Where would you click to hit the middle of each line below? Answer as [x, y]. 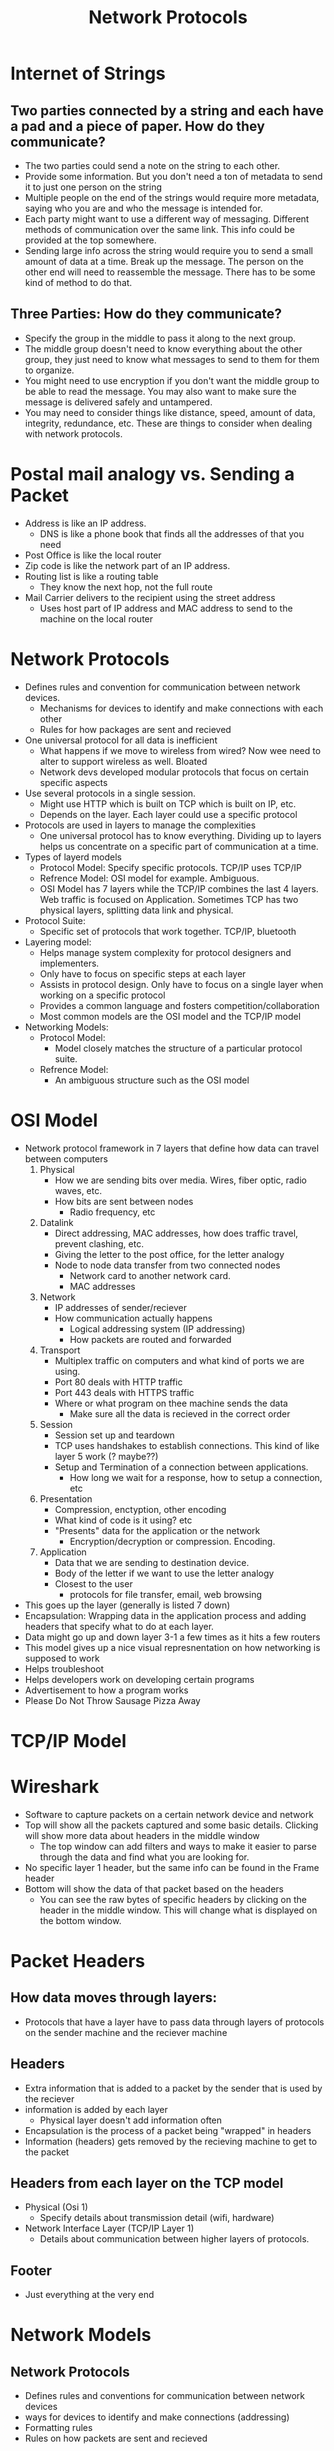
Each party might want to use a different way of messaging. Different [167, 219]
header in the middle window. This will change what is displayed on [178, 1910]
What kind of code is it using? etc [123, 1520]
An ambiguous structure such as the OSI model [152, 1080]
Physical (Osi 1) [56, 2207]
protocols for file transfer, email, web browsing [166, 1594]
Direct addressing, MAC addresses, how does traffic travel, [176, 1233]
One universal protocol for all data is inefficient [121, 740]
